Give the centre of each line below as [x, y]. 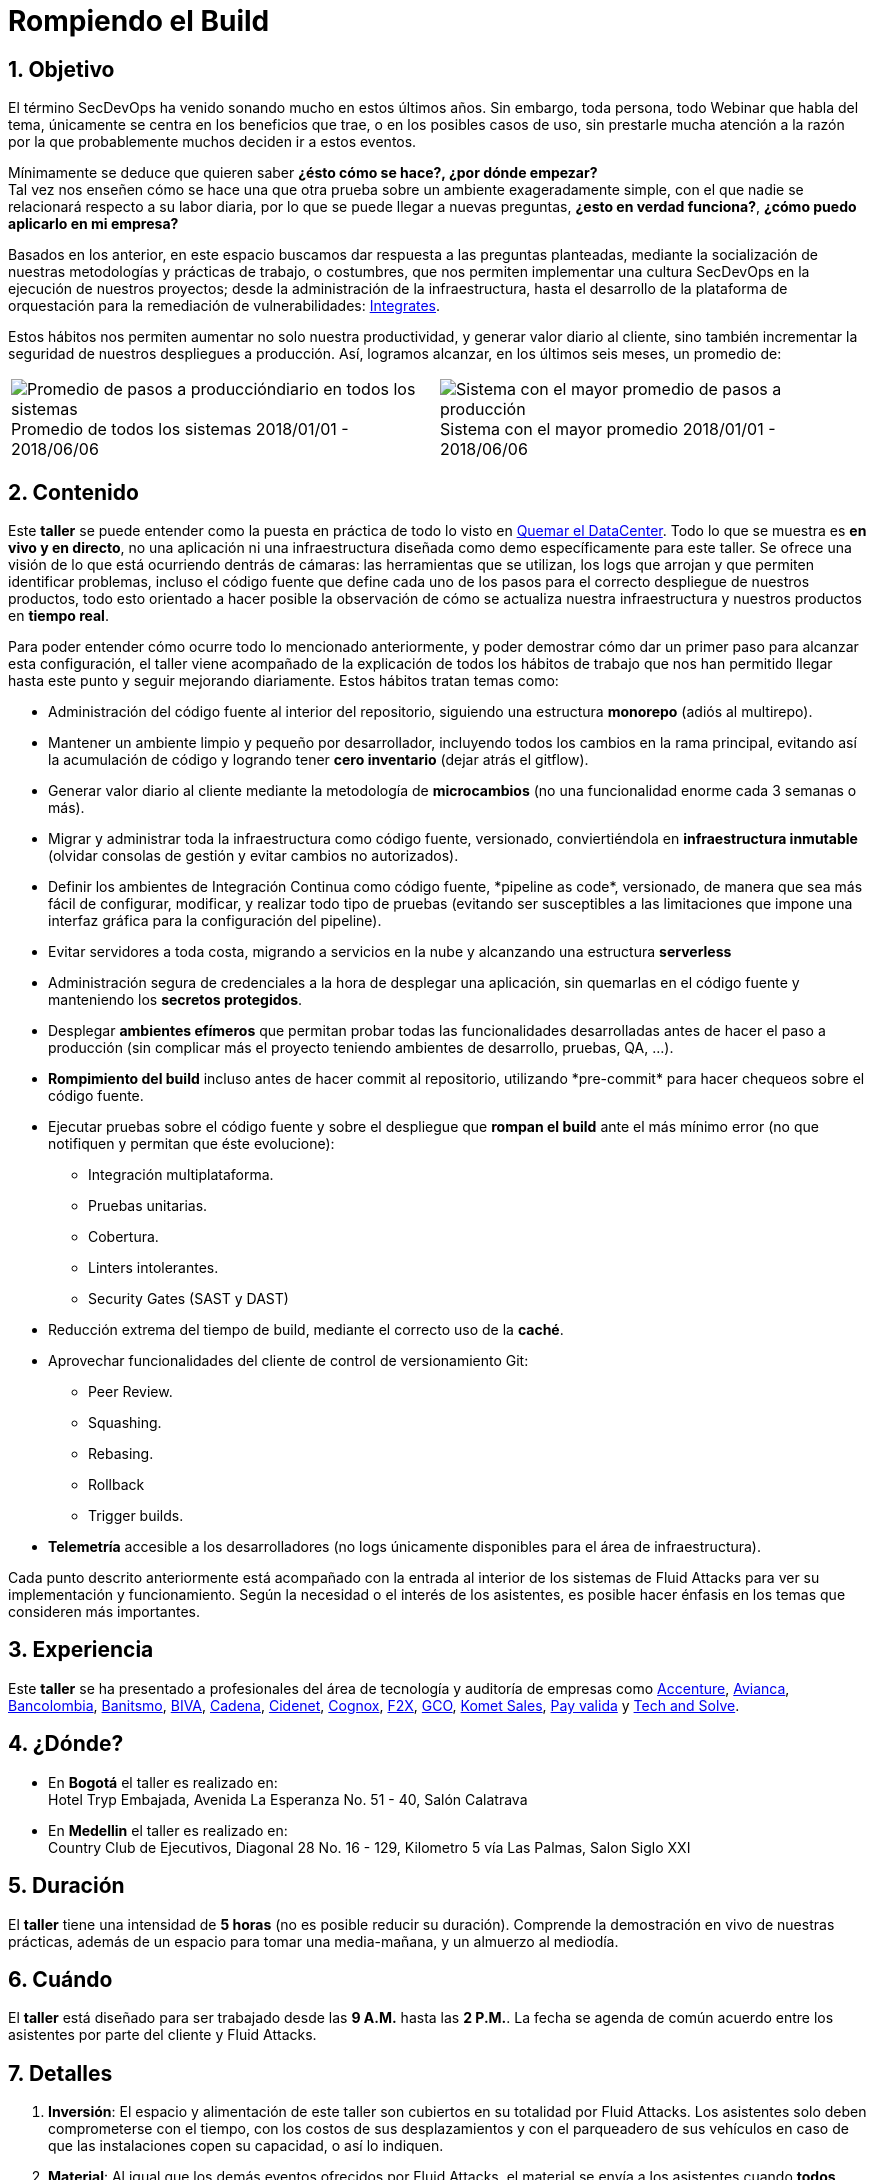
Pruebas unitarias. [148, 1206]
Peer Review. [130, 1392]
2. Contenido [73, 492]
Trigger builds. [136, 1516]
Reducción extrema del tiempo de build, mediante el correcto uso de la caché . [306, 1330]
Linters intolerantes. [153, 1268]
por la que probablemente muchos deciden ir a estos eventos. [212, 142]
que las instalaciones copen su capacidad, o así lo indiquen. [246, 2146]
